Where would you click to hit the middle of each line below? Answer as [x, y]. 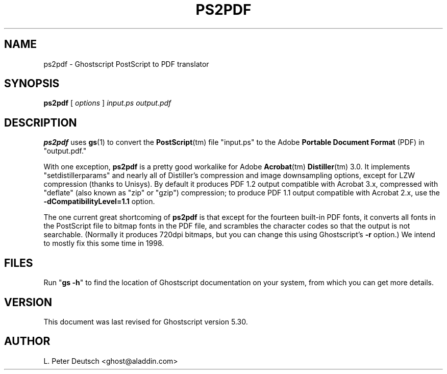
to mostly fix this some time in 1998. [104, 243]
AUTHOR [27, 341]
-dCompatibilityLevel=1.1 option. [99, 202]
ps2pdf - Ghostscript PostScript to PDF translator [126, 64]
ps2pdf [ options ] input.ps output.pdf [107, 103]
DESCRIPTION [41, 122]
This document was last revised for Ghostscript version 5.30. [146, 321]
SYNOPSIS [32, 84]
